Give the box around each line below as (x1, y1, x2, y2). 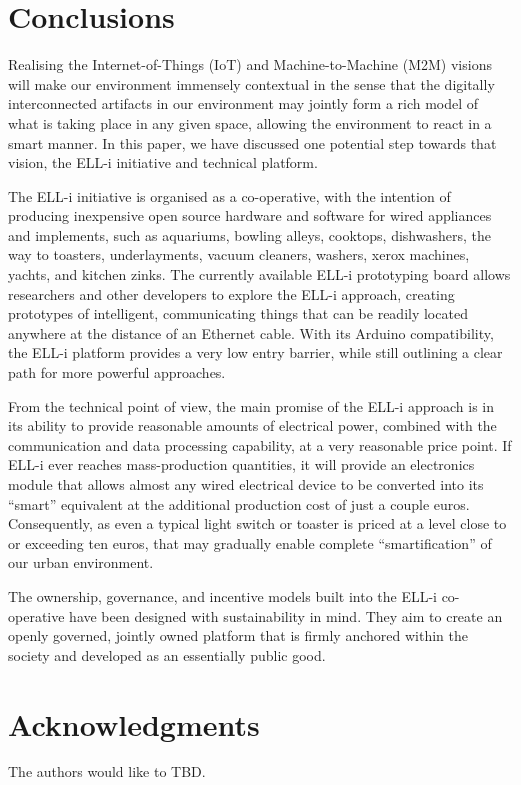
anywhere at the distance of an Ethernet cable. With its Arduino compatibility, (8, 322, 494, 343)
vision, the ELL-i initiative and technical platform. (8, 152, 318, 173)
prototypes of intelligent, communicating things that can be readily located (8, 303, 468, 324)
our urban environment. (8, 552, 154, 573)
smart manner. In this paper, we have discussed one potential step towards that (8, 132, 497, 153)
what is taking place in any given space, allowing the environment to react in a (8, 112, 492, 133)
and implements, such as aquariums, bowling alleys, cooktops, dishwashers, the (8, 224, 491, 245)
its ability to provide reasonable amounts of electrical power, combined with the (8, 415, 497, 436)
